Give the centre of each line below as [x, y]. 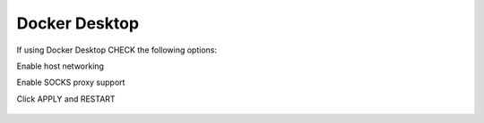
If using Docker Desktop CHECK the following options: [117, 50]
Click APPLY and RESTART [66, 99]
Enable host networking [60, 66]
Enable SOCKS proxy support [71, 82]
